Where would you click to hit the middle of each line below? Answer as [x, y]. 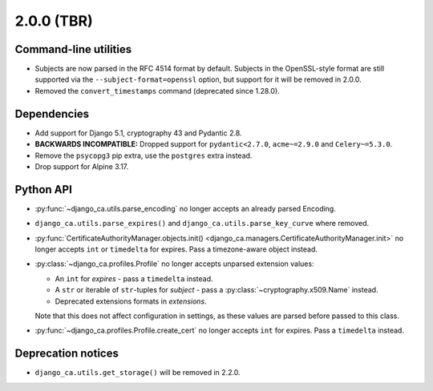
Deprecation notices [67, 354]
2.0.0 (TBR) [54, 21]
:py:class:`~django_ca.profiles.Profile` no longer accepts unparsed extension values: [174, 264]
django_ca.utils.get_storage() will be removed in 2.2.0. [138, 373]
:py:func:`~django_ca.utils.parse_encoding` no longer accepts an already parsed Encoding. [185, 208]
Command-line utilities [73, 49]
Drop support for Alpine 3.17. [82, 166]
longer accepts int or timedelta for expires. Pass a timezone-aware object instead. [176, 249]
